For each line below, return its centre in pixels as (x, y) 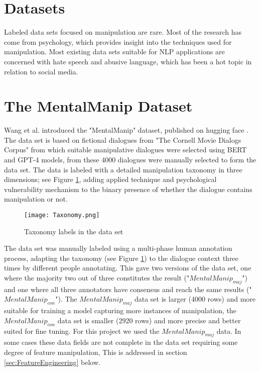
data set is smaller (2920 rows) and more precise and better (149, 320)
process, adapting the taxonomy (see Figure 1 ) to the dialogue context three (121, 258)
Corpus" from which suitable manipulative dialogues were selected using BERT (125, 150)
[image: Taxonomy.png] (62, 215)
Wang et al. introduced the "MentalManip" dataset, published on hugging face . (126, 130)
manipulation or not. (36, 199)
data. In (229, 331)
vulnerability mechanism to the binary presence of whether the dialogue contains (128, 189)
